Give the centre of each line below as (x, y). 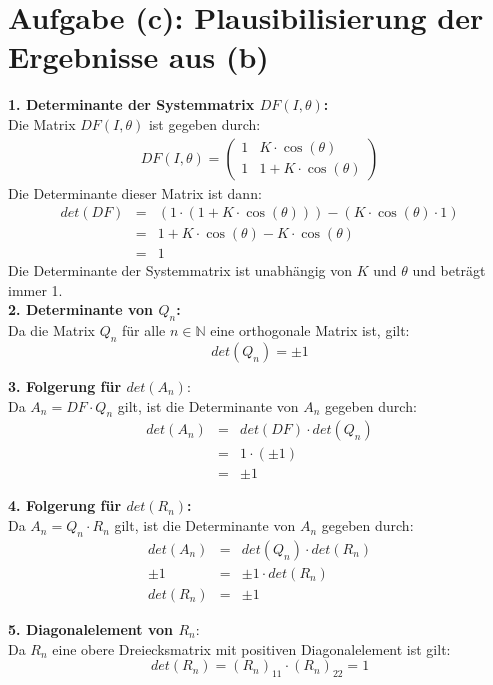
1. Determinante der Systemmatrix (131, 104)
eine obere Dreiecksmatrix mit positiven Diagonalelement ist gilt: (251, 648)
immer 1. (35, 289)
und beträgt (449, 270)
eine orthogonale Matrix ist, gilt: (310, 330)
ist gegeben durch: (204, 123)
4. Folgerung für (65, 505)
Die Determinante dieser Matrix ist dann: (135, 192)
